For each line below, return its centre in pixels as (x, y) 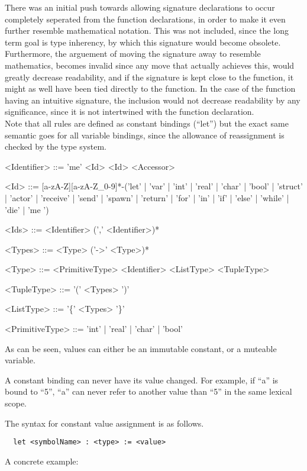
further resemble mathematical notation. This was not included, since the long (147, 30)
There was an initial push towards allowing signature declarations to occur (140, 7)
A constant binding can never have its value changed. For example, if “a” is (142, 380)
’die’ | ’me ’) (27, 209)
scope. (16, 403)
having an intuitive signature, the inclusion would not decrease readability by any (153, 100)
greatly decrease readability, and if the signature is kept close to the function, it (149, 77)
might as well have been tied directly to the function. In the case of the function (150, 88)
